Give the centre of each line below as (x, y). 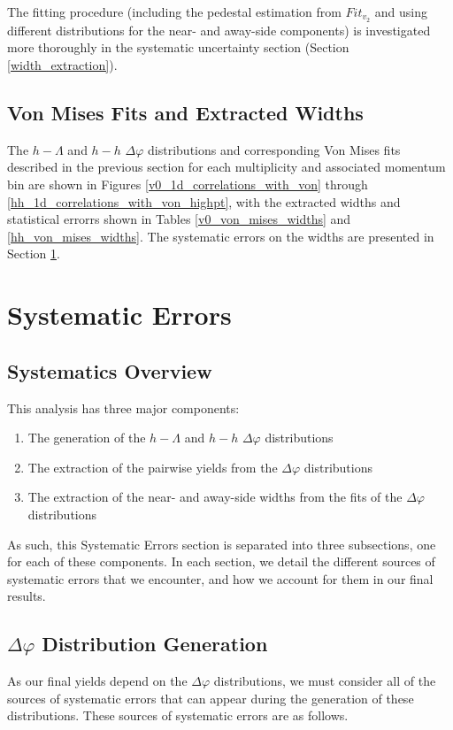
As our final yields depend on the (97, 681)
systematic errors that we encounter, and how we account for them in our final (220, 578)
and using (401, 12)
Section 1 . (34, 254)
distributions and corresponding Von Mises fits (274, 149)
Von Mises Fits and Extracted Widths (185, 113)
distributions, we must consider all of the (325, 681)
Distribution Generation (155, 644)
